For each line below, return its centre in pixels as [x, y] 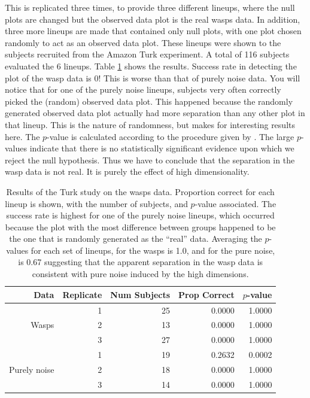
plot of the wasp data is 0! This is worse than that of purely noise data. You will [153, 78]
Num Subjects [140, 294]
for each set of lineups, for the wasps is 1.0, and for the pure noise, [153, 250]
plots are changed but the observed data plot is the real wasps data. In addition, [153, 19]
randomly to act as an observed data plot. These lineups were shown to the [143, 42]
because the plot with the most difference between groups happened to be [140, 227]
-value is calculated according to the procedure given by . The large [171, 136]
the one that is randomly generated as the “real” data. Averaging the [136, 239]
